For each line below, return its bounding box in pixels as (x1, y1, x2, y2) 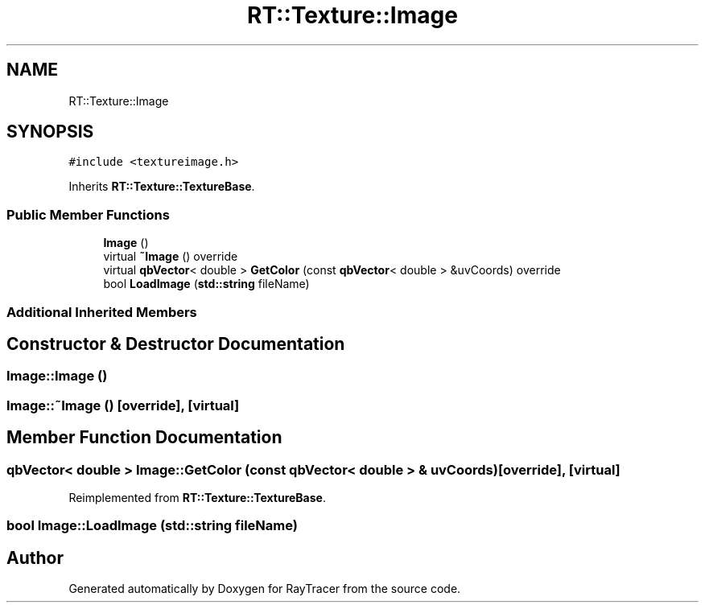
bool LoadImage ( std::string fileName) (103, 277, 310, 291)
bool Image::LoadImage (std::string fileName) (6, 517, 298, 534)
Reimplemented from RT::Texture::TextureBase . (68, 491, 326, 504)
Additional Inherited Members (6, 303, 197, 320)
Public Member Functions (6, 206, 170, 223)
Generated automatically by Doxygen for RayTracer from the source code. (68, 582, 461, 596)
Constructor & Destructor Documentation (6, 333, 345, 354)
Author (6, 547, 64, 568)
